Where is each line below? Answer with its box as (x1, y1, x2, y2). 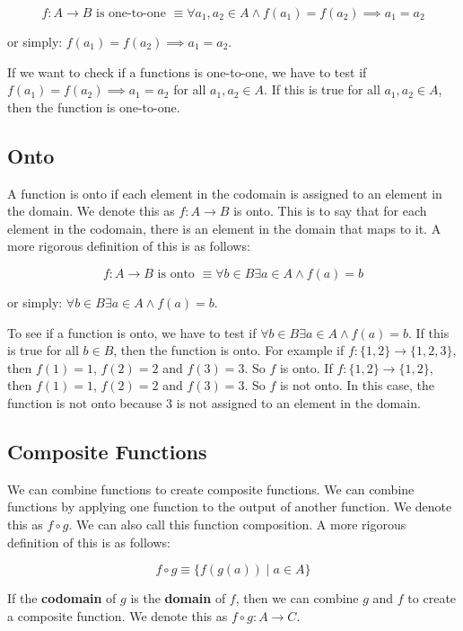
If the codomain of (7, 589, 117, 608)
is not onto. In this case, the (279, 376, 435, 395)
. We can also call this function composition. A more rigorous (68, 514, 406, 533)
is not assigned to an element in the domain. (176, 393, 421, 412)
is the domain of (130, 589, 226, 608)
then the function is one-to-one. (7, 97, 180, 116)
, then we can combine (235, 589, 359, 608)
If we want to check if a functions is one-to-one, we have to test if (7, 62, 367, 81)
